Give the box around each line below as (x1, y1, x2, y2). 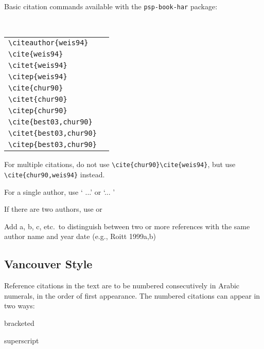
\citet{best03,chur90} (8, 129, 97, 138)
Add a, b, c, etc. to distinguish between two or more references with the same (4, 221, 250, 231)
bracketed (4, 317, 34, 328)
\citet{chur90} (8, 95, 67, 104)
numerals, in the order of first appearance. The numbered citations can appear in (4, 290, 260, 301)
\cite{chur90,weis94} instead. (4, 169, 105, 179)
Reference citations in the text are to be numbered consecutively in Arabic (4, 280, 240, 291)
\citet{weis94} (8, 61, 67, 70)
